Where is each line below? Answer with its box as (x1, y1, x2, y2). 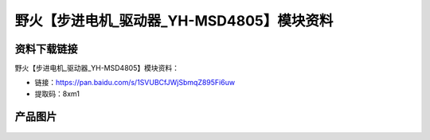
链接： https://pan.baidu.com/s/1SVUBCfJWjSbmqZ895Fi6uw (34, 78, 235, 87)
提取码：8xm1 (34, 88, 80, 99)
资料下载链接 (14, 42, 78, 56)
